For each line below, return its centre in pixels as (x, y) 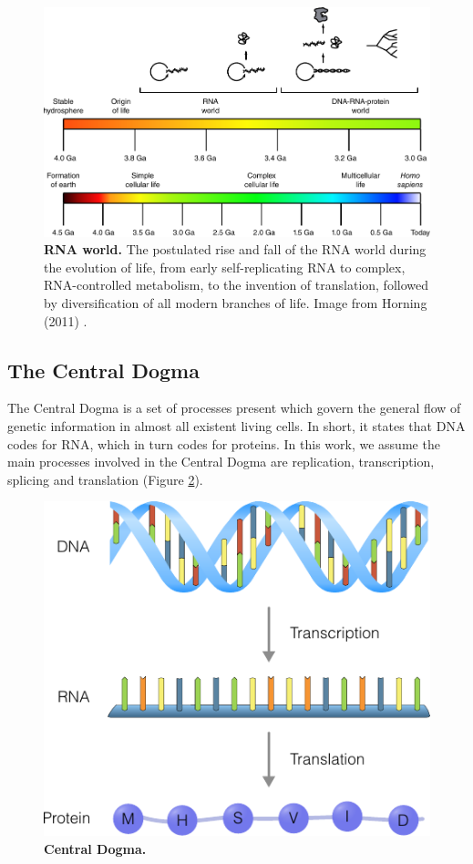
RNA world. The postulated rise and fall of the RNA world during (235, 249)
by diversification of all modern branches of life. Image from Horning (236, 303)
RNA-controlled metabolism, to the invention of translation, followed (236, 285)
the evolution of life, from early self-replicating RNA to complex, (225, 267)
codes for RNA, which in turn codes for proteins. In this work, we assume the (224, 443)
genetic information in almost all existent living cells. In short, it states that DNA (236, 426)
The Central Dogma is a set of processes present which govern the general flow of (234, 408)
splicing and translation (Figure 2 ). (105, 479)
